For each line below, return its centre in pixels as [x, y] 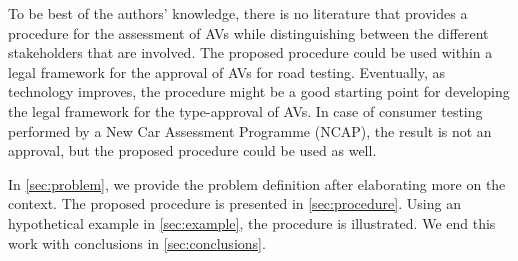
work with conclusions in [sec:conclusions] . [137, 242]
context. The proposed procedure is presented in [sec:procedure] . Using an [234, 203]
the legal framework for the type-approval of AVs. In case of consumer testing [245, 110]
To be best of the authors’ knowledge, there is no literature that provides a [238, 13]
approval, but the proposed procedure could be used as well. [192, 150]
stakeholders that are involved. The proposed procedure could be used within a [250, 52]
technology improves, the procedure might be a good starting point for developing [259, 91]
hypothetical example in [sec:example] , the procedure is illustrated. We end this [252, 222]
